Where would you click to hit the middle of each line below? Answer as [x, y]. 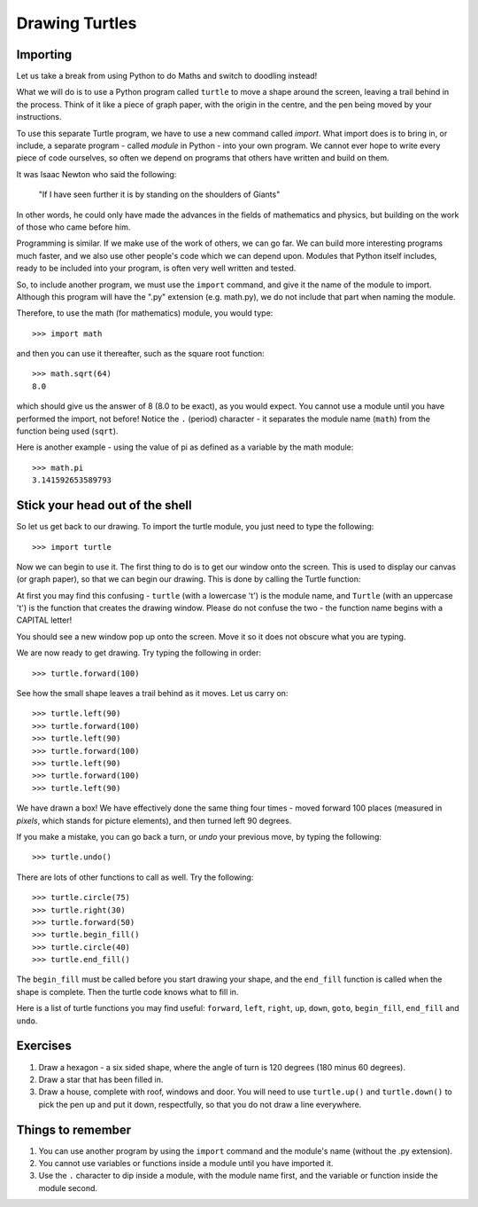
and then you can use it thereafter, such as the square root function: [140, 354]
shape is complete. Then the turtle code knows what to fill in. [127, 991]
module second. [68, 1187]
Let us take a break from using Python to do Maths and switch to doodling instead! [167, 76]
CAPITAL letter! [44, 620]
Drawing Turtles [77, 23]
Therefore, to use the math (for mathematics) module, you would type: [145, 313]
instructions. [39, 117]
